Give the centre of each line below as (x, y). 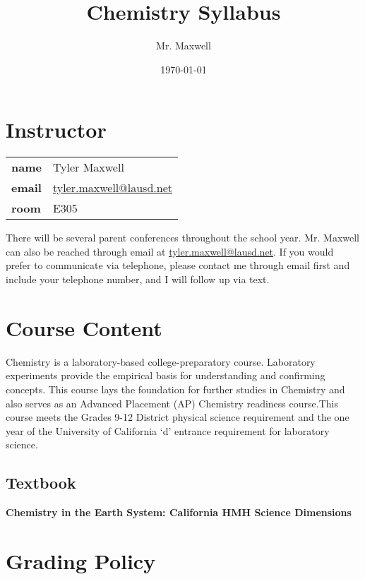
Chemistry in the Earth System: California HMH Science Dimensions (179, 512)
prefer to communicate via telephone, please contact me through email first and (178, 265)
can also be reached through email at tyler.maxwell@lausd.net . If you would (170, 251)
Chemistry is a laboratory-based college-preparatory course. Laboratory (161, 361)
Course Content (84, 327)
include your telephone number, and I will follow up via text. (138, 279)
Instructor (56, 130)
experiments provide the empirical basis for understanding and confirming (166, 375)
